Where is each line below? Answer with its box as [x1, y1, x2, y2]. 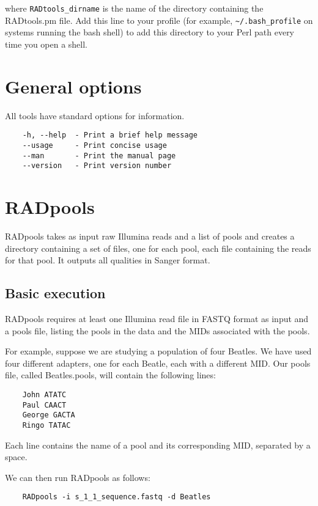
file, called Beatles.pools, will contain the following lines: [5, 369, 216, 381]
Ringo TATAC [22, 420, 71, 430]
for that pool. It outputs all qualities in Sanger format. [5, 254, 210, 266]
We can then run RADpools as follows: [5, 471, 150, 483]
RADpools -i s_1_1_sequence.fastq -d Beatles [22, 493, 211, 502]
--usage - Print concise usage [22, 141, 167, 150]
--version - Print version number [22, 161, 172, 170]
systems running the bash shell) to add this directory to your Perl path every [5, 26, 295, 38]
